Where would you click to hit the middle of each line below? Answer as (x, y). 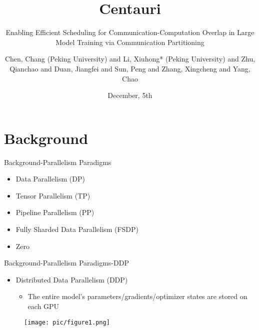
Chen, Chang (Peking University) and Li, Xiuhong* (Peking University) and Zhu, (130, 59)
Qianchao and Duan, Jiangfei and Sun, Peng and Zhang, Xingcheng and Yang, (130, 68)
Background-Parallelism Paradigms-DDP (66, 263)
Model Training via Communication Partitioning (130, 42)
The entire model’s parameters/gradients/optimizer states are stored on (137, 296)
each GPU (43, 306)
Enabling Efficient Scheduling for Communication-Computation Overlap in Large (130, 32)
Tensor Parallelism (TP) (53, 195)
